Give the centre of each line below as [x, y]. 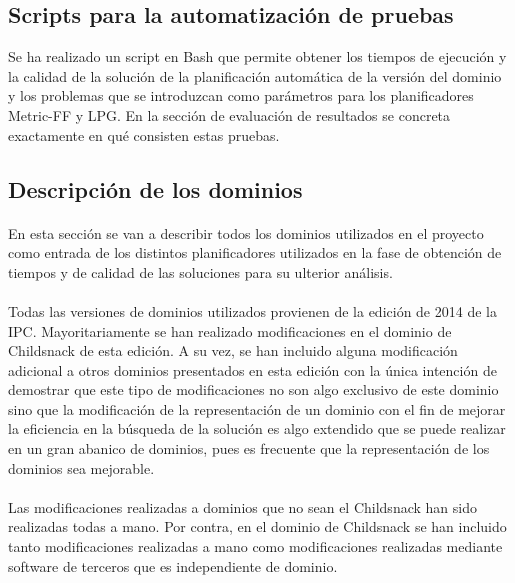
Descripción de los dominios [155, 188]
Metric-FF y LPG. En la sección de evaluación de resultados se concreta [229, 114]
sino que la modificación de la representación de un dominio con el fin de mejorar [257, 408]
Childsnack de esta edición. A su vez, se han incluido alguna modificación [233, 350]
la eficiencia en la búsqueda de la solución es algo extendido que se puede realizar [257, 428]
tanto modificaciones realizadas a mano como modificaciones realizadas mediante [255, 546]
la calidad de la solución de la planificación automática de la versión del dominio [255, 75]
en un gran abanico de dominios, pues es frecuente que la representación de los [249, 448]
